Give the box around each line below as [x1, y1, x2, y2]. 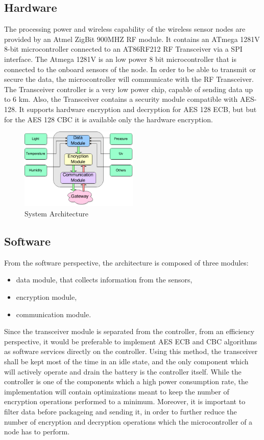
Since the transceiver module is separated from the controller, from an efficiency [4, 326, 255, 337]
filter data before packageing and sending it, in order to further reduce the [4, 406, 237, 416]
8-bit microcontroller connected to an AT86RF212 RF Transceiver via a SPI [4, 43, 243, 54]
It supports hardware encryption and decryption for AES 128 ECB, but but [19, 103, 257, 114]
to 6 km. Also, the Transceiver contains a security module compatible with [4, 94, 238, 104]
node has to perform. [4, 426, 70, 437]
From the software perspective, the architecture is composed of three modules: [4, 257, 249, 268]
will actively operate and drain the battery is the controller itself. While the [4, 366, 242, 377]
